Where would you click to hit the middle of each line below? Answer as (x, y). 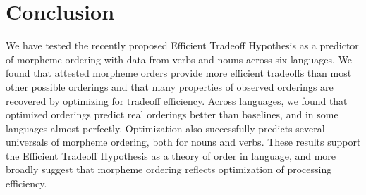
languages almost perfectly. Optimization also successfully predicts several (165, 128)
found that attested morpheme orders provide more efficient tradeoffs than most (179, 73)
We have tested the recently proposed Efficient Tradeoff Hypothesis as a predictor (182, 45)
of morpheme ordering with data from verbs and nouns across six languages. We (179, 59)
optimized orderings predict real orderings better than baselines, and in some (172, 114)
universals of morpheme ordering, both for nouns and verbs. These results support (183, 142)
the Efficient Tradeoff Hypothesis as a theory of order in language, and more (171, 155)
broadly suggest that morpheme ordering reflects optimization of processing (169, 169)
